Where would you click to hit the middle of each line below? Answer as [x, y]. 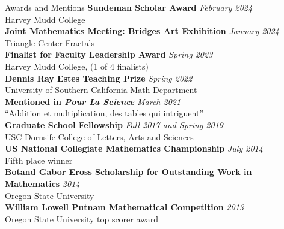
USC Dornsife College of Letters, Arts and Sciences [99, 136]
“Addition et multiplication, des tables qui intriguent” [104, 113]
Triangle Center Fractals [50, 42]
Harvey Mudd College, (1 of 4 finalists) [77, 66]
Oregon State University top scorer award [82, 219]
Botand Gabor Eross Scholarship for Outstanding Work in [128, 172]
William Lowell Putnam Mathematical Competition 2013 [125, 207]
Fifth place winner [39, 160]
